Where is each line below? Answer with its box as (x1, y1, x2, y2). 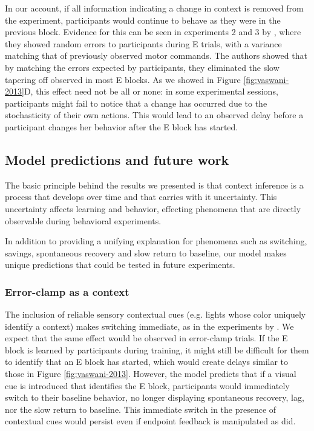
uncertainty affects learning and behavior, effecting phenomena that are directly (5, 202, 301, 215)
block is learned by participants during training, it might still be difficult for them (5, 343, 309, 356)
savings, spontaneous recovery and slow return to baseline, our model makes (5, 246, 287, 259)
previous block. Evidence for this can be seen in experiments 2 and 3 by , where (5, 25, 301, 38)
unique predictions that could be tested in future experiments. (5, 258, 235, 271)
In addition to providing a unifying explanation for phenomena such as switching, (5, 235, 307, 247)
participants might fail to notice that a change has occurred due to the (5, 96, 267, 109)
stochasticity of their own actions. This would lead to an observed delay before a (5, 109, 304, 121)
